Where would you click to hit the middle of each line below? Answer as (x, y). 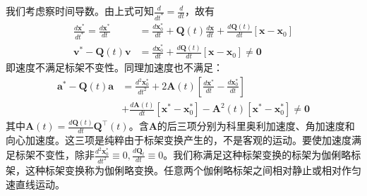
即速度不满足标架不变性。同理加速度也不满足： (114, 67)
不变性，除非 (65, 155)
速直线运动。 (35, 184)
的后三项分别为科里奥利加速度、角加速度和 (256, 126)
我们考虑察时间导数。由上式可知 (80, 11)
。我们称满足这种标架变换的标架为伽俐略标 (262, 155)
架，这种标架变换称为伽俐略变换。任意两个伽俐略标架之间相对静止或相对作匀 (183, 170)
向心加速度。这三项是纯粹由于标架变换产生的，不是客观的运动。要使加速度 (179, 140)
